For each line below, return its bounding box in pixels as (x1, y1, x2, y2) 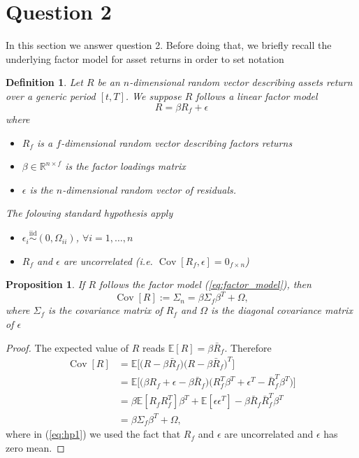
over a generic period (6, 88, 96, 103)
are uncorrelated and (224, 427, 314, 441)
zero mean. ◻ (6, 440, 65, 455)
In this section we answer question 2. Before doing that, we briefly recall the (6, 38, 332, 52)
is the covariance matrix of (48, 303, 163, 317)
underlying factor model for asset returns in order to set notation (6, 51, 284, 66)
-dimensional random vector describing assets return (129, 75, 353, 90)
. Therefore (224, 340, 272, 355)
